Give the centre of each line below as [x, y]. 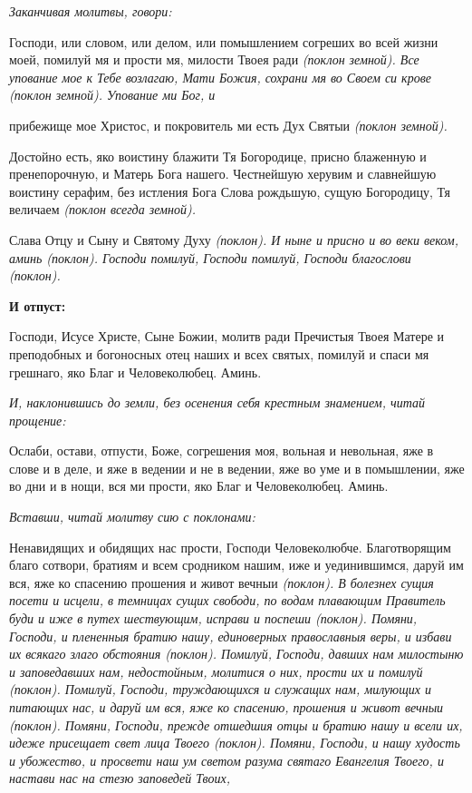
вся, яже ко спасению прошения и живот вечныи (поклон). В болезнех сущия [222, 582]
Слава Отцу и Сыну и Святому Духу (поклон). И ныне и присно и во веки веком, [234, 239]
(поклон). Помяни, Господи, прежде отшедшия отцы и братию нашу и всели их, [236, 724]
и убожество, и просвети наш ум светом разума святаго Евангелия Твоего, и [226, 760]
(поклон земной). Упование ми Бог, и [112, 95]
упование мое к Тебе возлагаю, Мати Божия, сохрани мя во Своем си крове [220, 77]
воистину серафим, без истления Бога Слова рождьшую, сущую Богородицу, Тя [230, 191]
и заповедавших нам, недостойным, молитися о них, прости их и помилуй [216, 671]
